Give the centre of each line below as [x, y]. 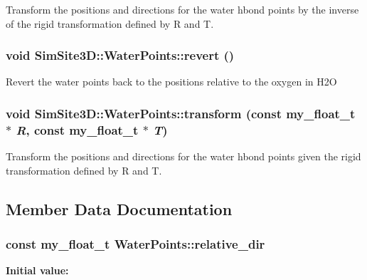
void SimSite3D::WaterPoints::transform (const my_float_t [181, 113]
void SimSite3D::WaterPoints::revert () [120, 55]
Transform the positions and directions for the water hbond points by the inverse [182, 9]
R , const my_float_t [77, 129]
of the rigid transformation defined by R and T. [110, 23]
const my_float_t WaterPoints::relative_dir [135, 244]
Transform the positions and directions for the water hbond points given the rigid [183, 156]
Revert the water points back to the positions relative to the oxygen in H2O [171, 82]
